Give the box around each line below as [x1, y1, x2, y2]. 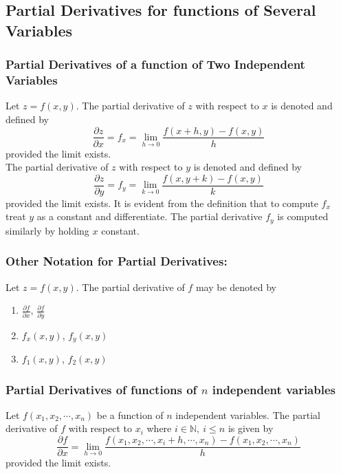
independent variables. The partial [175, 407, 320, 422]
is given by [228, 421, 274, 435]
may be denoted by [195, 279, 276, 294]
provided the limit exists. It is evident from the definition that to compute [5, 195, 318, 210]
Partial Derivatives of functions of [5, 380, 197, 398]
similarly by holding [5, 223, 89, 237]
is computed [277, 209, 329, 224]
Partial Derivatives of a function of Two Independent [5, 56, 305, 73]
